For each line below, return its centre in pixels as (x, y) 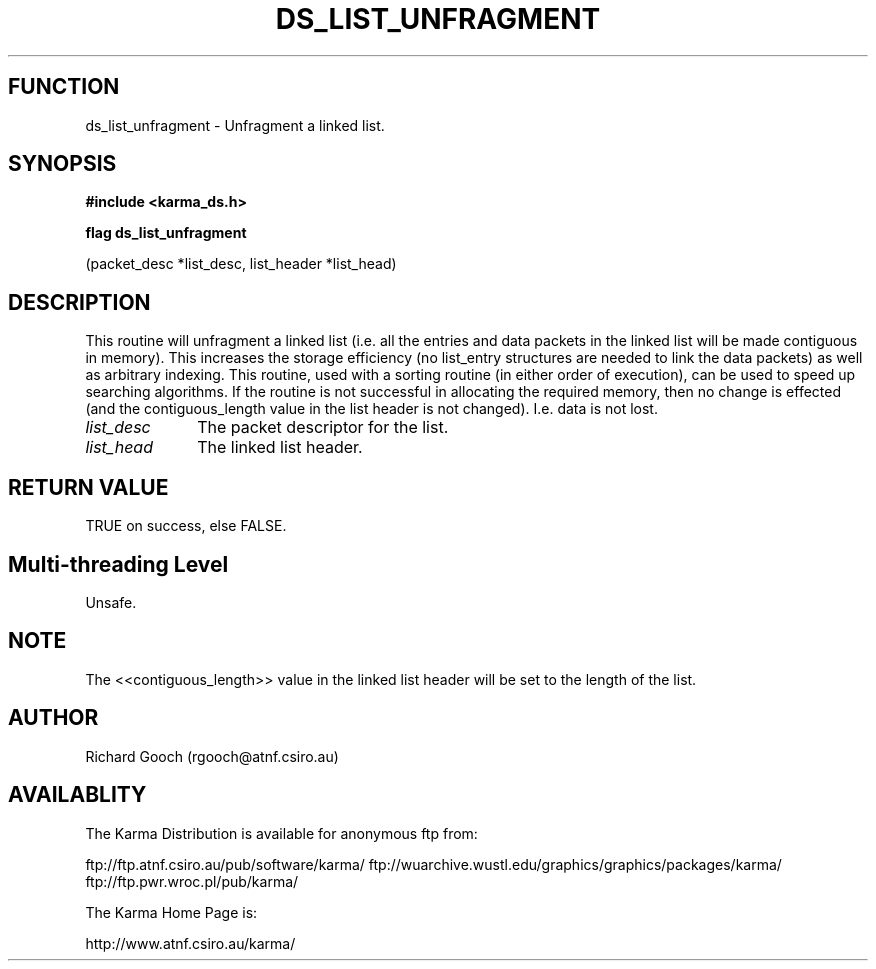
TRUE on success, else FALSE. (186, 526)
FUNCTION (64, 87)
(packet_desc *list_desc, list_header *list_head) (241, 264)
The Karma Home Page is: (171, 912)
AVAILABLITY (77, 795)
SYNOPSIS (62, 164)
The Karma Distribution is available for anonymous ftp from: (281, 833)
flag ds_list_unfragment (166, 233)
